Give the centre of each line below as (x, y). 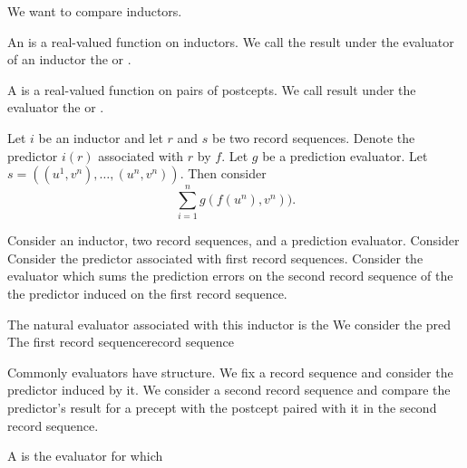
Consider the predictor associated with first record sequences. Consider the (215, 258)
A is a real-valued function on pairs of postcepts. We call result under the (212, 89)
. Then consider (223, 173)
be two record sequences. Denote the (314, 137)
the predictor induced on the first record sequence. (147, 294)
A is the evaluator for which (85, 456)
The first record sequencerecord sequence (121, 342)
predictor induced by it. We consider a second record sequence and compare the (229, 390)
